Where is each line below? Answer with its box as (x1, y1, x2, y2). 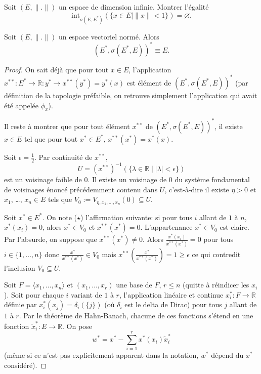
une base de (116, 279, 152, 290)
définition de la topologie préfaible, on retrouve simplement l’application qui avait (4, 90, 257, 100)
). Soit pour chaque (4, 289, 64, 300)
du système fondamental (175, 174, 250, 185)
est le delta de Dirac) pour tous (124, 299, 222, 310)
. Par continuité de (34, 151, 93, 162)
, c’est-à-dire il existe (164, 184, 229, 194)
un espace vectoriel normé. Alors (58, 31, 159, 41)
